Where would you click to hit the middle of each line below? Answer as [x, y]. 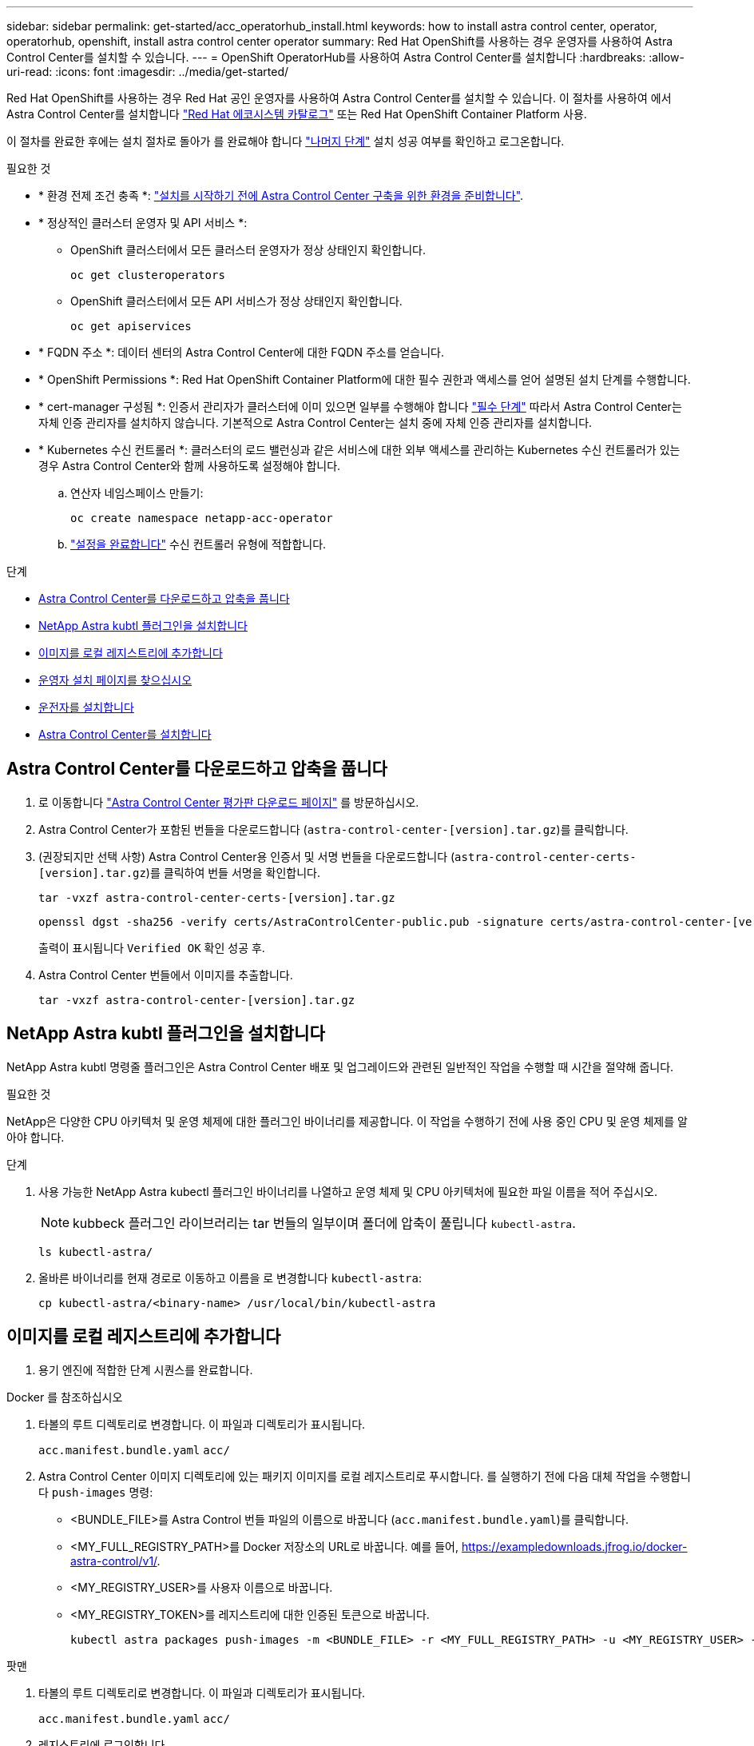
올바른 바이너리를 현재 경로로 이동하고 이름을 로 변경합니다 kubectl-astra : [230, 1278]
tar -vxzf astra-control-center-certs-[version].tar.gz [217, 897]
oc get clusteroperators [148, 275]
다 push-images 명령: [96, 1492]
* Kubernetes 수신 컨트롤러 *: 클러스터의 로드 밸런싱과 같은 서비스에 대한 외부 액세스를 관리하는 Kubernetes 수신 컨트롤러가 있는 [359, 450]
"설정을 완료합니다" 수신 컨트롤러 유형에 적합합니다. [198, 544]
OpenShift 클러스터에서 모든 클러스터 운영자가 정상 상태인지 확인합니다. [248, 250]
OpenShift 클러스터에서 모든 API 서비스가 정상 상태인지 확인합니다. [236, 301]
